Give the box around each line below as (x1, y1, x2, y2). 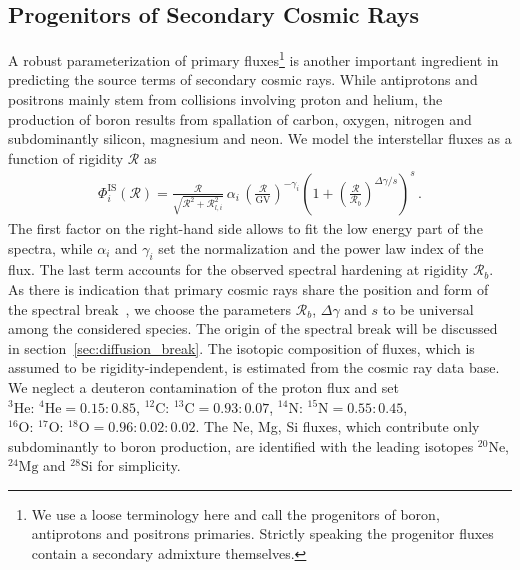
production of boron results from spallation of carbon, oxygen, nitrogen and (8, 108, 472, 129)
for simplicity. (97, 455, 181, 476)
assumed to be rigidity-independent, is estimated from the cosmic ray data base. (8, 357, 500, 378)
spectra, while (8, 237, 93, 258)
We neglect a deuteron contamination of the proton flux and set (8, 376, 400, 397)
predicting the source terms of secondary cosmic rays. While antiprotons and (8, 69, 478, 90)
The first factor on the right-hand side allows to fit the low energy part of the (8, 217, 483, 238)
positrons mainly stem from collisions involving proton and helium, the (8, 89, 443, 110)
